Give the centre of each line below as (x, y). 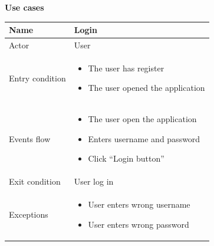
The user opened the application (146, 88)
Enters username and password (144, 138)
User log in (94, 181)
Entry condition (37, 78)
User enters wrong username (139, 204)
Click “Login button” (126, 158)
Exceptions (29, 214)
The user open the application (142, 119)
